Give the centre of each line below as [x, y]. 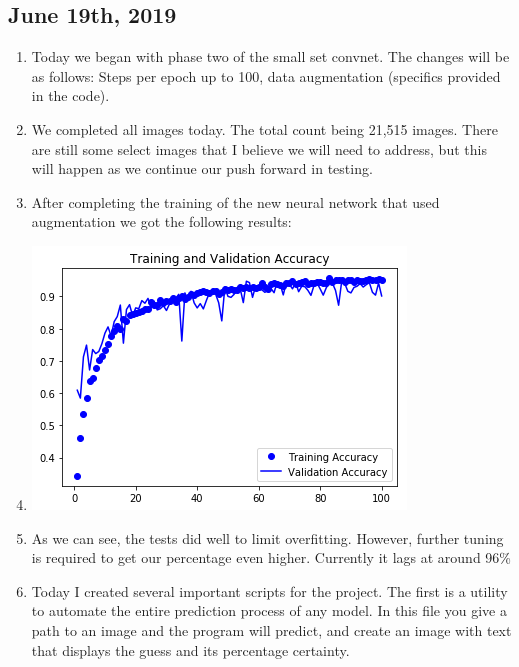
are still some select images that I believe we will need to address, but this [259, 148]
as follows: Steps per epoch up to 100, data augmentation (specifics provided [266, 75]
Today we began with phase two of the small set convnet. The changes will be [270, 56]
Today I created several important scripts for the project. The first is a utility [269, 590]
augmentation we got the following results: [161, 221]
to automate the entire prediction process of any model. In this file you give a [269, 610]
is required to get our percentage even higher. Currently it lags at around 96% [271, 557]
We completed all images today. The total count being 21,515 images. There [264, 128]
